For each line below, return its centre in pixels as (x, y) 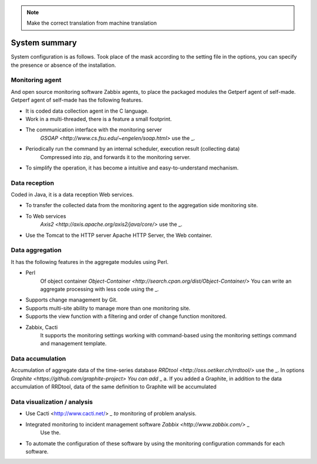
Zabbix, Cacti (42, 327)
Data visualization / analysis (52, 402)
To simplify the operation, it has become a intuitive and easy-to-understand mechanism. (132, 168)
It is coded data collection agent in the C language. (87, 111)
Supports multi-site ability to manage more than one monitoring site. (108, 308)
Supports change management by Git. (71, 300)
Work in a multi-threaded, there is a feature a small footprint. (99, 119)
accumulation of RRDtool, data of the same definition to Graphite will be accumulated (114, 387)
